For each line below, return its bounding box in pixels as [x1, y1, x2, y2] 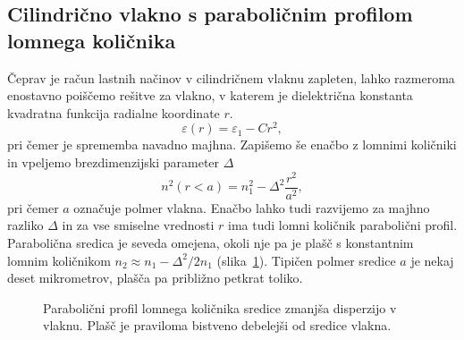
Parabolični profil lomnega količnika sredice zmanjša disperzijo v [43, 298, 397, 317]
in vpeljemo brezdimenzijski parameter [7, 153, 220, 172]
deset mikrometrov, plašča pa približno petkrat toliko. [7, 268, 303, 287]
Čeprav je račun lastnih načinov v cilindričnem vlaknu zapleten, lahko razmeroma [7, 68, 455, 87]
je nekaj [410, 251, 454, 269]
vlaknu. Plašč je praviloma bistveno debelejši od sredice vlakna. [43, 316, 392, 335]
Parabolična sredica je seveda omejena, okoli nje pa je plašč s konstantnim [7, 233, 414, 251]
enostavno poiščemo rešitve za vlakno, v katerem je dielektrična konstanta [7, 86, 413, 105]
